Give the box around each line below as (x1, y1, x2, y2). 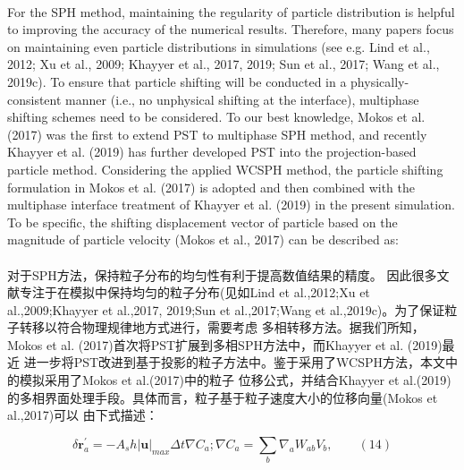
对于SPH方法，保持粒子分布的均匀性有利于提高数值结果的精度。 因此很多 (7, 265, 437, 284)
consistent (7, 90, 62, 108)
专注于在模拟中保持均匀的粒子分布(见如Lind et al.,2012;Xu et (19, 283, 370, 302)
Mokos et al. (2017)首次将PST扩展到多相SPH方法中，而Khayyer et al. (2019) (7, 335, 443, 354)
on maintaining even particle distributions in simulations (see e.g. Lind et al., (7, 37, 430, 56)
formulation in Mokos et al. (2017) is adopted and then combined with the (7, 177, 415, 196)
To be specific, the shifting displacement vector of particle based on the (7, 212, 398, 231)
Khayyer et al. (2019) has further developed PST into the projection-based (7, 142, 417, 161)
